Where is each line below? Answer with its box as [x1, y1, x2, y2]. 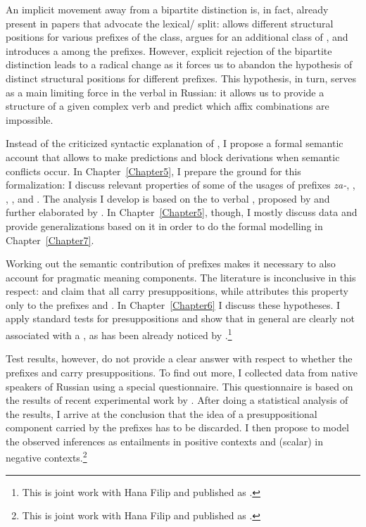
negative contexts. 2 [6, 448, 87, 465]
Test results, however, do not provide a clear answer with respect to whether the [6, 351, 353, 366]
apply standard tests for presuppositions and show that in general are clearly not [6, 311, 355, 326]
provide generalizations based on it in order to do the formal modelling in [6, 218, 323, 233]
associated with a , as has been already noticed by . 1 [6, 326, 232, 342]
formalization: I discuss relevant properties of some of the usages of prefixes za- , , [6, 177, 355, 192]
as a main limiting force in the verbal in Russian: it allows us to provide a [6, 84, 324, 99]
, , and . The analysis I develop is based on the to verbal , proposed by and [6, 191, 330, 205]
